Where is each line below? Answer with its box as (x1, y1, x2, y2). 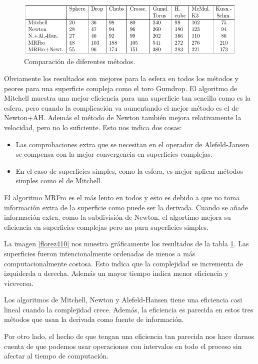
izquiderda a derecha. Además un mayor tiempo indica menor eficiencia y (4, 268, 228, 278)
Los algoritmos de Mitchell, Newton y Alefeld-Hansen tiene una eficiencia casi (4, 294, 242, 305)
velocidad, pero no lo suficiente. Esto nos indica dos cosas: (4, 122, 182, 132)
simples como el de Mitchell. (15, 175, 102, 186)
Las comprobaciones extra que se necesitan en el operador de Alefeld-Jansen (15, 139, 249, 149)
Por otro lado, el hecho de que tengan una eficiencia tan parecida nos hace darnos (4, 331, 254, 341)
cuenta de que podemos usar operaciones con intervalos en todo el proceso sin (4, 340, 242, 351)
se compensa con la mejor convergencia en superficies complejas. (15, 149, 212, 159)
